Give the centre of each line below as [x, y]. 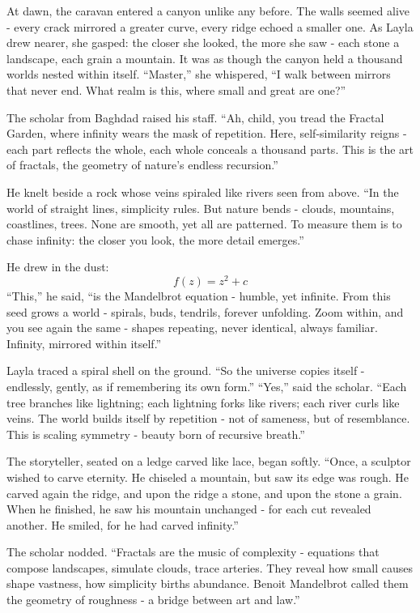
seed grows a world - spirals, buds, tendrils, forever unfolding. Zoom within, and [205, 311]
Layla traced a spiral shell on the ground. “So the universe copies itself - [186, 370]
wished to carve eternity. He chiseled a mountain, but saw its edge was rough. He [208, 477]
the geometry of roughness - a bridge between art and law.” [153, 600]
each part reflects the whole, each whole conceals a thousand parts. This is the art [210, 149]
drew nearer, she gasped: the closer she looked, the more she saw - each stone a [203, 43]
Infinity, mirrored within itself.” [84, 343]
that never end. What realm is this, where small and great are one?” [176, 89]
